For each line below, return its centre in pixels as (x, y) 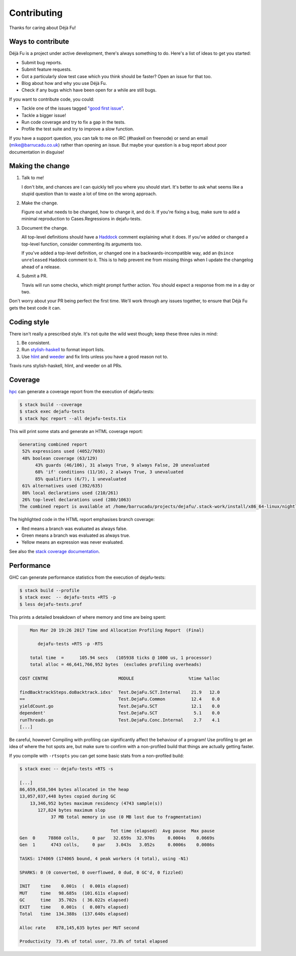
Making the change (39, 166)
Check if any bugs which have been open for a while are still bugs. (89, 90)
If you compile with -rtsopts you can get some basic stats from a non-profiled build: (96, 756)
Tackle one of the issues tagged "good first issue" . (73, 108)
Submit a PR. (35, 276)
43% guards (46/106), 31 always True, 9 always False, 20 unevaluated (122, 465)
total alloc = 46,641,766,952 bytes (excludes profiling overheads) (116, 665)
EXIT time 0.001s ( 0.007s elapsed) (74, 907)
